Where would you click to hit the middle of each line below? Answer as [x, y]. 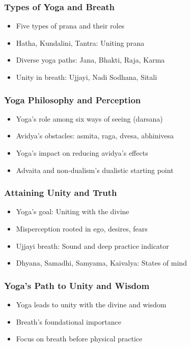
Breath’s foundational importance [69, 321]
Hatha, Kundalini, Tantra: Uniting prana [80, 42]
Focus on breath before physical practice [79, 339]
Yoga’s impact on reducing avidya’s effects [82, 153]
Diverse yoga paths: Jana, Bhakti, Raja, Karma [90, 60]
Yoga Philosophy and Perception [73, 99]
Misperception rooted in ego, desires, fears [82, 228]
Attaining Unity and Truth [61, 193]
